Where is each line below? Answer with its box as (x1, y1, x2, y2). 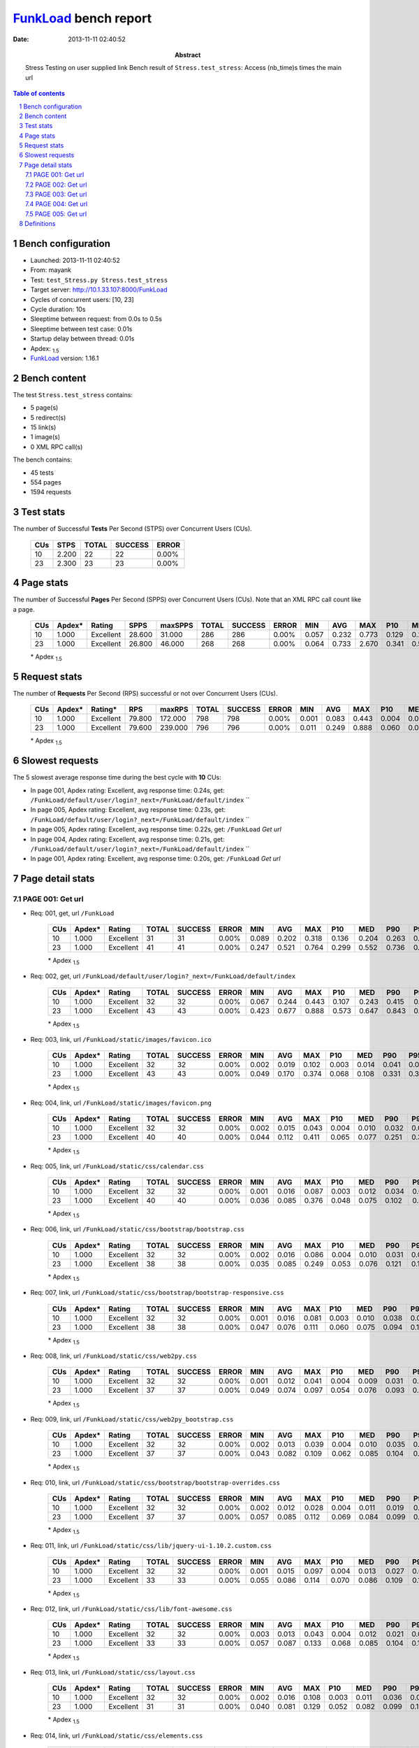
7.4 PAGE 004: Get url (25, 200, 88, 208)
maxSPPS (160, 621, 193, 631)
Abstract (175, 50, 201, 59)
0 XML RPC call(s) (30, 443, 83, 451)
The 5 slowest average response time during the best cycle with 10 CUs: (13, 773, 221, 782)
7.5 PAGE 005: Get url (25, 210, 87, 218)
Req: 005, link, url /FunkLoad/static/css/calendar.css (30, 1161, 205, 1170)
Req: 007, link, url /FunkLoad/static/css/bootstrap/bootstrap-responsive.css (30, 1289, 284, 1297)
